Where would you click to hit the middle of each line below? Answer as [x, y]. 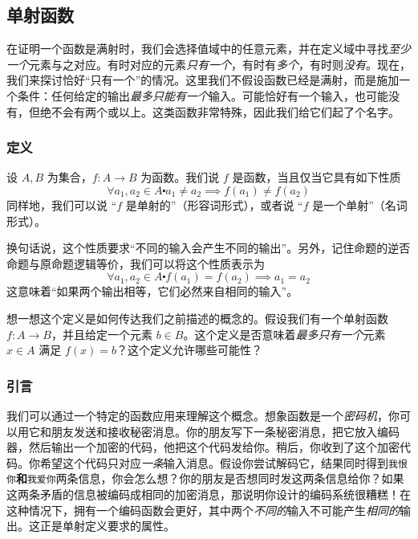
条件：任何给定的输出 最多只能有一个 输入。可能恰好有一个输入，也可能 [203, 95]
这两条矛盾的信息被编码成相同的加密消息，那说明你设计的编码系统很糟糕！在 [209, 494]
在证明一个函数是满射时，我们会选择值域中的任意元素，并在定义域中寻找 [197, 49]
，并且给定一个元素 [101, 334]
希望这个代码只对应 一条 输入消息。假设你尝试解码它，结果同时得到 [214, 462]
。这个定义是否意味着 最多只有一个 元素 [284, 334]
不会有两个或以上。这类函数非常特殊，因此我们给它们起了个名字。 [225, 111]
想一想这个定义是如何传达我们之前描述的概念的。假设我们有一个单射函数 [197, 318]
